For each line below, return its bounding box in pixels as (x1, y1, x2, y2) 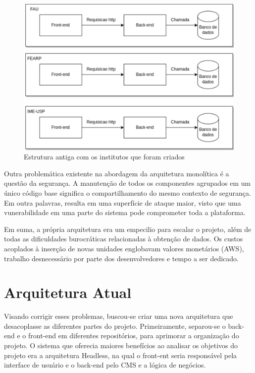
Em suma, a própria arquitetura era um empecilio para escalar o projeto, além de (4, 224, 252, 234)
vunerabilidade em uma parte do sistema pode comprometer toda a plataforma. (4, 207, 246, 218)
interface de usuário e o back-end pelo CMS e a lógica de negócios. (4, 360, 206, 370)
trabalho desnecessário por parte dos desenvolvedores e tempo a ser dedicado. (4, 253, 239, 263)
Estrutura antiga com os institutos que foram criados (24, 151, 185, 162)
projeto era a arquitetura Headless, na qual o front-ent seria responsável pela (4, 350, 237, 360)
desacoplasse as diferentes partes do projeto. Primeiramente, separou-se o (4, 320, 226, 331)
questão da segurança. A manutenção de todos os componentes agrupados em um (4, 178, 251, 188)
